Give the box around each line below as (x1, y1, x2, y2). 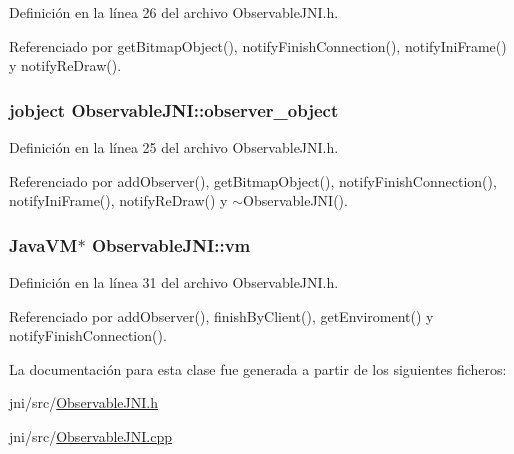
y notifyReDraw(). (9, 55, 122, 76)
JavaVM (9, 232, 78, 257)
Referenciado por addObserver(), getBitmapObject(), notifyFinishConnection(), (9, 170, 497, 191)
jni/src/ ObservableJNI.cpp (9, 425, 173, 446)
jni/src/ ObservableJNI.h (9, 392, 159, 413)
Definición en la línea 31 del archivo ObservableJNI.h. (9, 272, 339, 292)
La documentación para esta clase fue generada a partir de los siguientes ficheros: (9, 358, 507, 379)
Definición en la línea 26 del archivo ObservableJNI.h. (9, 2, 339, 22)
